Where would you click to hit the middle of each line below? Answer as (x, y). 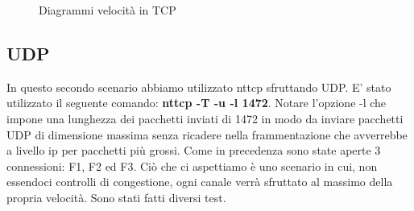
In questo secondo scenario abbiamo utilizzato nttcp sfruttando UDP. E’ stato (199, 87)
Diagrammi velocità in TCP (108, 10)
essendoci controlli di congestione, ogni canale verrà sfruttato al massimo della (200, 182)
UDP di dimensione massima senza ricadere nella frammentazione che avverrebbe (207, 134)
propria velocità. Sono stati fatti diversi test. (116, 197)
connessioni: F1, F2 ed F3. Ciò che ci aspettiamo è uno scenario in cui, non (192, 165)
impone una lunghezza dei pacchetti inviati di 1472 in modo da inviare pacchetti (205, 118)
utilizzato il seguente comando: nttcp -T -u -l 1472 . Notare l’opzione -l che (197, 103)
